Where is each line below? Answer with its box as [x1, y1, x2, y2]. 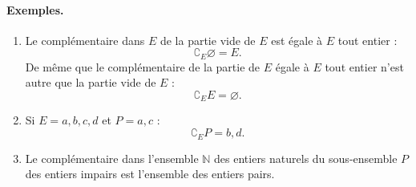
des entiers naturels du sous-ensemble [214, 149, 398, 166]
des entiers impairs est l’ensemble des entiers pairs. [25, 165, 275, 182]
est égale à [271, 31, 323, 48]
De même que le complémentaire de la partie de [25, 58, 261, 75]
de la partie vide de [160, 31, 256, 48]
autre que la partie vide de [25, 74, 156, 91]
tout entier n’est [325, 58, 404, 75]
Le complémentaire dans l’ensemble [25, 149, 199, 166]
